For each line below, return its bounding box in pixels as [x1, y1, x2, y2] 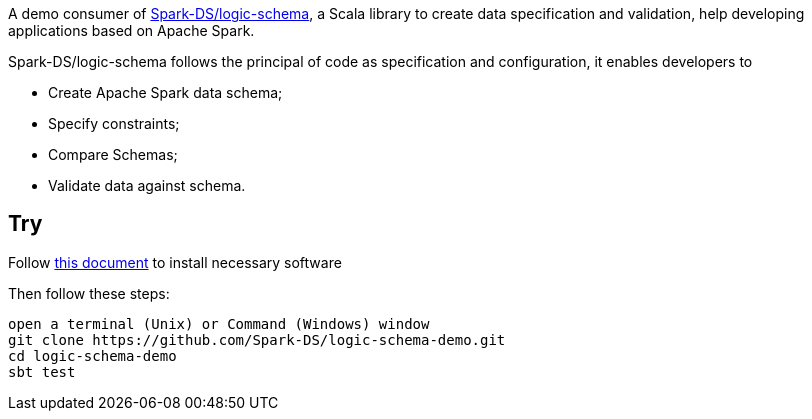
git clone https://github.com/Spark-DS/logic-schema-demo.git [8, 331, 506, 348]
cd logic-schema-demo [8, 347, 177, 364]
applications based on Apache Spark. [8, 22, 255, 39]
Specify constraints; [48, 115, 180, 132]
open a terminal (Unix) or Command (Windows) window [8, 315, 430, 332]
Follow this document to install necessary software [8, 253, 342, 271]
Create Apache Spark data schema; [48, 84, 283, 101]
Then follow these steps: [8, 284, 170, 302]
